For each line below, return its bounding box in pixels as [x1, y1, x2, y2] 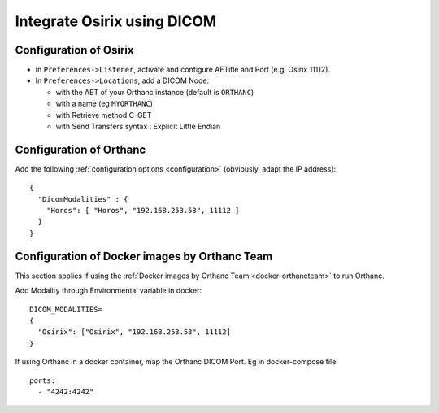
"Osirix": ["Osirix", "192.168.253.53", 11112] [37, 328, 232, 337]
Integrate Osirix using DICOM [15, 12, 217, 30]
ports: [29, 376, 56, 385]
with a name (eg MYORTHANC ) [55, 98, 154, 109]
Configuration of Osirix [15, 43, 134, 57]
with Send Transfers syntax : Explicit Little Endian [55, 122, 221, 132]
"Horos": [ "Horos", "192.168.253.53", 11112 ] [46, 206, 240, 215]
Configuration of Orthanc [15, 142, 146, 156]
